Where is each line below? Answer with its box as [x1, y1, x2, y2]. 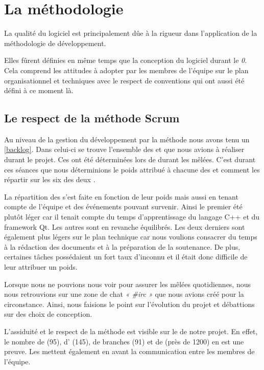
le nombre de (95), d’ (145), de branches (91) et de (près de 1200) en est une [4, 336, 244, 346]
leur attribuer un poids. [4, 262, 78, 272]
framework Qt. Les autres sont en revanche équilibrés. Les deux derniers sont [4, 221, 245, 232]
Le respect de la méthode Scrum [4, 110, 180, 126]
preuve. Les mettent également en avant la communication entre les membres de [4, 346, 255, 357]
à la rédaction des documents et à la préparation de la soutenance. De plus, [4, 241, 241, 252]
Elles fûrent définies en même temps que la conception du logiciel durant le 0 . [4, 55, 247, 66]
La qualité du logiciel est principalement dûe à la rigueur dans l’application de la [4, 28, 257, 38]
